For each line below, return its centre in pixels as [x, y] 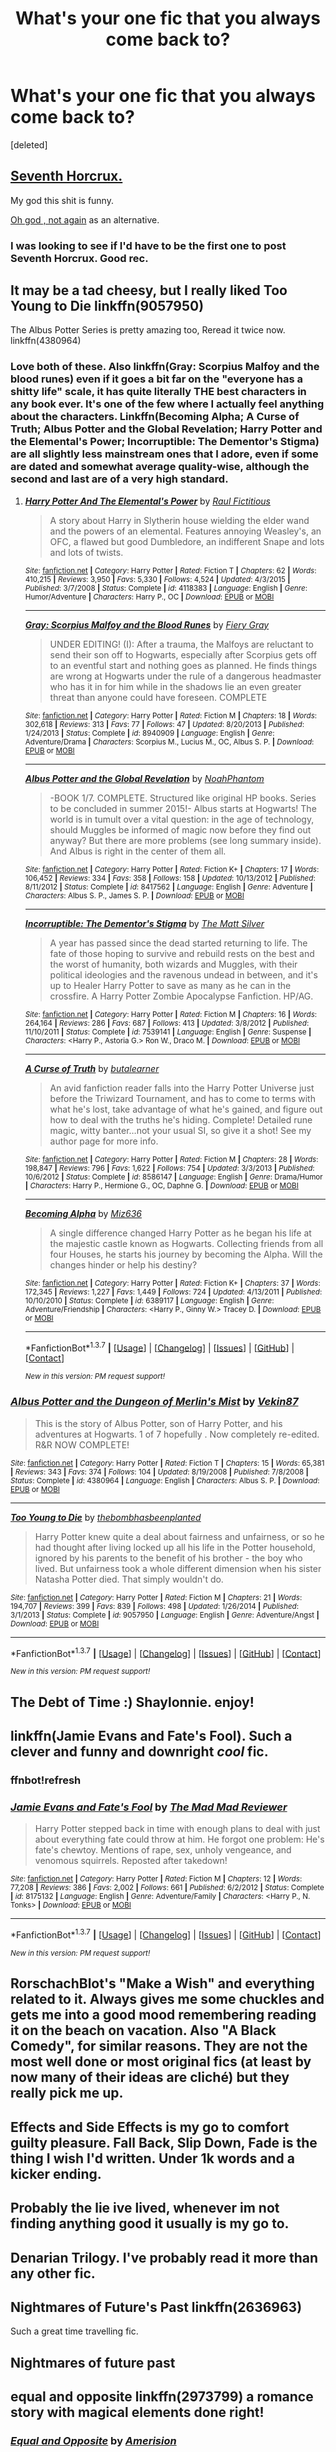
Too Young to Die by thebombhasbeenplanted [106, 1517]
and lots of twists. [86, 552]
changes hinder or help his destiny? [123, 1264]
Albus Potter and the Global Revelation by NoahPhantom [144, 778]
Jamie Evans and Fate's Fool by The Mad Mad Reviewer [149, 1807]
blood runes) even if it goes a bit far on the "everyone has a [157, 379]
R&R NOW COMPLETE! [82, 1444]
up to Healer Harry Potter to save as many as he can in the [170, 985]
